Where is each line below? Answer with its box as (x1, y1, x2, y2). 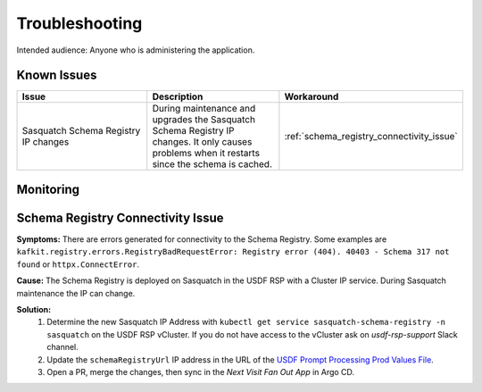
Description (152, 90, 204, 103)
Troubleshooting (16, 13, 143, 33)
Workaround (284, 90, 339, 103)
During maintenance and (152, 103, 256, 115)
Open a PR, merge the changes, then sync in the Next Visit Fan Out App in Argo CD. (46, 366, 355, 377)
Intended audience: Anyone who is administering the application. (16, 45, 255, 55)
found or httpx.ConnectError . (16, 259, 140, 270)
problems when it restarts (152, 147, 261, 160)
